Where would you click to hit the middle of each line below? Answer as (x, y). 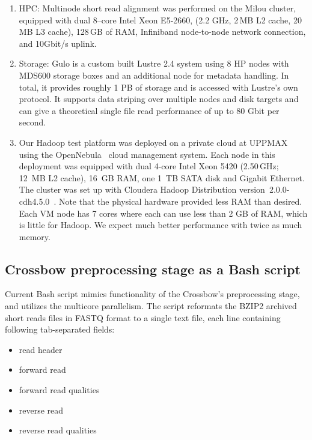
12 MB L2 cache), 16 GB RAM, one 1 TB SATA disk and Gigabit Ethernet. (162, 177)
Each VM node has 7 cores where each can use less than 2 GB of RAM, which (163, 213)
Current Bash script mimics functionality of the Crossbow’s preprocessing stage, (152, 294)
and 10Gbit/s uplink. (58, 43)
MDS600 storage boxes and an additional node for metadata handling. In (154, 75)
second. (32, 122)
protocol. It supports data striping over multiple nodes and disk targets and (159, 99)
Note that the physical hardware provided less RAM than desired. (180, 201)
